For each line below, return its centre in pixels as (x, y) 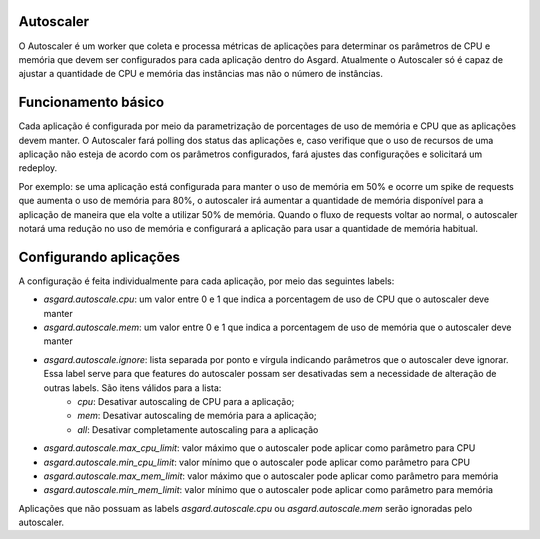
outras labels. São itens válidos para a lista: (132, 387)
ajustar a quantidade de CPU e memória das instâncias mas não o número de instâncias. (201, 74)
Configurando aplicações (99, 256)
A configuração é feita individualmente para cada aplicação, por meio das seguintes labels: (206, 281)
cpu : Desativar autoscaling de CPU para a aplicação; (186, 401)
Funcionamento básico (91, 102)
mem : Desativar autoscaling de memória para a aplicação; (197, 416)
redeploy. (38, 168)
